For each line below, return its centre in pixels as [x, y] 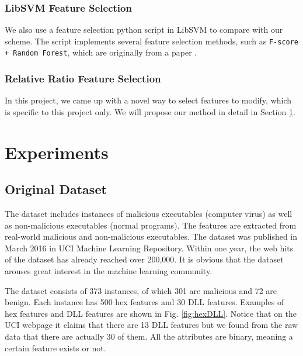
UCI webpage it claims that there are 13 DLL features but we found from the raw [151, 325]
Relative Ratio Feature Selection [83, 79]
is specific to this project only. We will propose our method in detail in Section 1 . [150, 111]
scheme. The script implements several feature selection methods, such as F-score [152, 41]
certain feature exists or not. [55, 348]
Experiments [57, 152]
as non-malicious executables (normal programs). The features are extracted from [151, 225]
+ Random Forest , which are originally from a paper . [101, 52]
